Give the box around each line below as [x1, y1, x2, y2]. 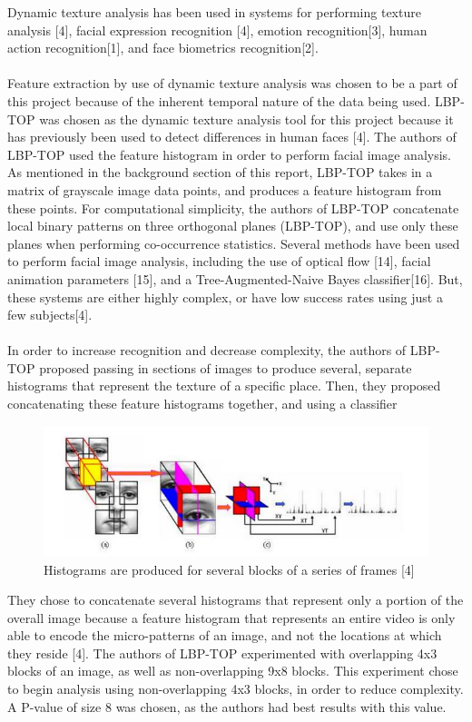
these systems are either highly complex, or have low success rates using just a [7, 287, 443, 306]
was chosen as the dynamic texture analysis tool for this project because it [39, 109, 454, 128]
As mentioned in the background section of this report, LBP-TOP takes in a [7, 163, 433, 182]
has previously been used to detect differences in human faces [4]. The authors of [7, 127, 457, 146]
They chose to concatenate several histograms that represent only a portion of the [7, 590, 464, 609]
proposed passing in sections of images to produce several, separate [39, 358, 412, 377]
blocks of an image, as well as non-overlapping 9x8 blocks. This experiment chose [7, 661, 458, 680]
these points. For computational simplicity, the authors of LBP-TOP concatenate [7, 198, 459, 217]
